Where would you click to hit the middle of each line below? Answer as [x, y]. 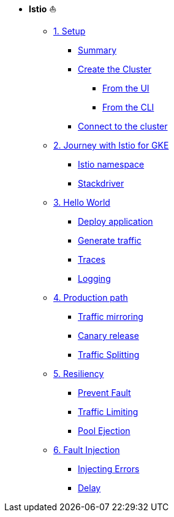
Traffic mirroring [111, 317]
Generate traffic [110, 240]
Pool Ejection [104, 431]
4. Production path [91, 297]
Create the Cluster [115, 69]
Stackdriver [101, 183]
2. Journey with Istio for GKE [111, 145]
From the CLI [128, 107]
